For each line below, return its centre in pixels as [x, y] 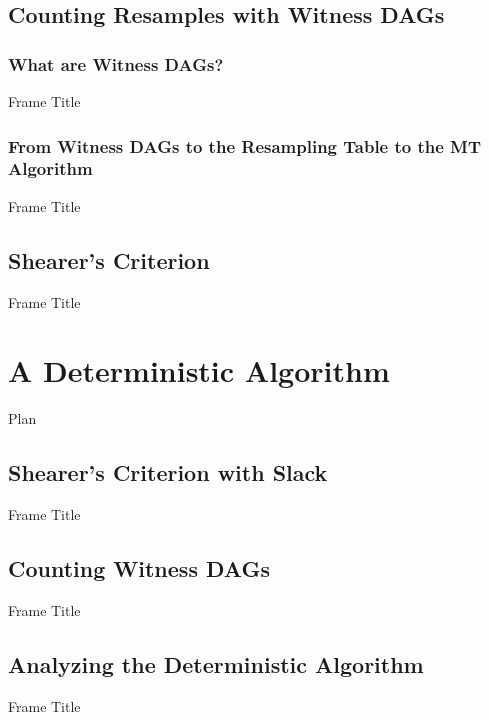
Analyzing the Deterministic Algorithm [216, 663]
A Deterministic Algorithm [199, 370]
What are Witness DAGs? [116, 63]
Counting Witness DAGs [139, 568]
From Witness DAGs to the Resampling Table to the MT [245, 145]
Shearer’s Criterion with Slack [168, 472]
